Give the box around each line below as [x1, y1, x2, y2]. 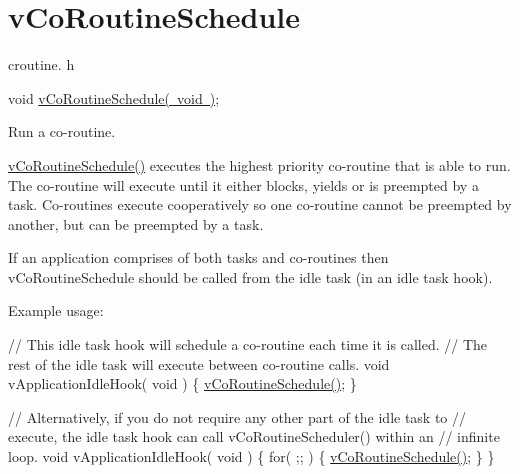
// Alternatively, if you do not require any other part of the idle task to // [8, 406, 467, 427]
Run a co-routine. [8, 121, 116, 142]
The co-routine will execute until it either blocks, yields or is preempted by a [8, 174, 479, 195]
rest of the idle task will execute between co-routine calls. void [8, 353, 390, 374]
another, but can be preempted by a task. [8, 213, 264, 234]
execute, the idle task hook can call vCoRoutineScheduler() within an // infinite [8, 426, 500, 447]
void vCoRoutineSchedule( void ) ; [8, 87, 220, 108]
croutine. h [8, 54, 75, 75]
